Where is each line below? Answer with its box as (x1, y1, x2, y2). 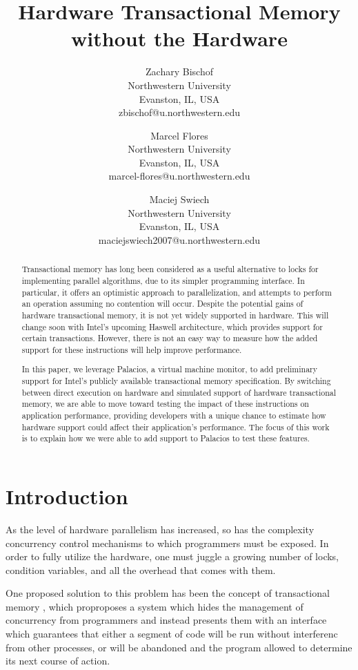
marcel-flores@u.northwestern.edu (108, 169, 250, 183)
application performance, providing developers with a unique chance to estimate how (21, 410, 326, 421)
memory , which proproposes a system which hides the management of (6, 599, 304, 613)
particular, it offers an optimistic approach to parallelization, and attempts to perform (21, 286, 332, 298)
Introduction (6, 481, 128, 510)
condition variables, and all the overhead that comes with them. (6, 562, 276, 577)
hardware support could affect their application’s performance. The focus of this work (21, 421, 330, 432)
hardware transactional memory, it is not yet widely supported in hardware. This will (21, 309, 329, 320)
